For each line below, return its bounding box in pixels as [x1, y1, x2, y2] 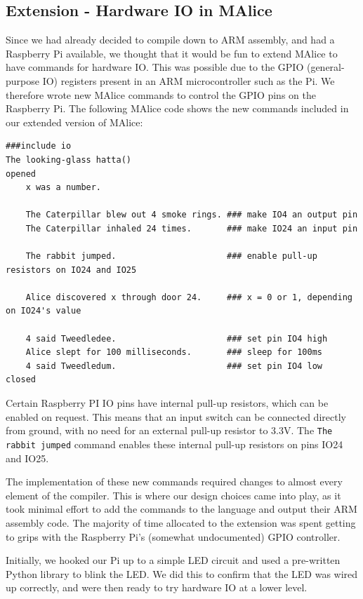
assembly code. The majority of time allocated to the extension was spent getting [6, 515, 356, 530]
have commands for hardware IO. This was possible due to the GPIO [6, 60, 304, 74]
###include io [6, 141, 72, 152]
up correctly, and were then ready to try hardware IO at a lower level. [6, 580, 308, 595]
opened [6, 168, 36, 179]
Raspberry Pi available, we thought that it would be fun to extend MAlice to [6, 46, 338, 60]
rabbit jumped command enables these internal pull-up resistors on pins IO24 [6, 436, 343, 451]
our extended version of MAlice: [6, 114, 143, 129]
